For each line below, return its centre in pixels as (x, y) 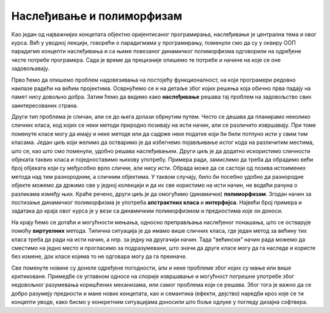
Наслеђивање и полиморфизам (97, 16)
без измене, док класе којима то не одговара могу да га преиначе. (99, 257)
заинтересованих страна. (45, 105)
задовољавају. (31, 69)
